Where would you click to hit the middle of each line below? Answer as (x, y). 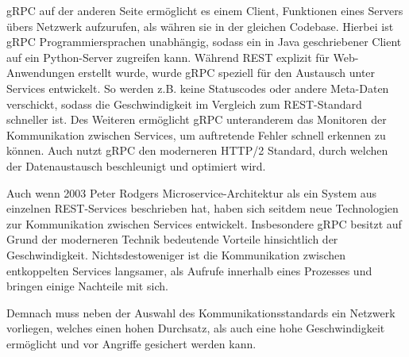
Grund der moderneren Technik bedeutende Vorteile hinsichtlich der (172, 239)
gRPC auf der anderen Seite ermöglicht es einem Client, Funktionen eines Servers (205, 10)
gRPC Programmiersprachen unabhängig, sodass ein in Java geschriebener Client (204, 42)
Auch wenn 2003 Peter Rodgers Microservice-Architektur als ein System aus (192, 192)
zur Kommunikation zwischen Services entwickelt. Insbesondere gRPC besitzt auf (204, 223)
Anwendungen (41, 73)
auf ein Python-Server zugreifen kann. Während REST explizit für (168, 57)
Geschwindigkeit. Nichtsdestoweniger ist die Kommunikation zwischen (176, 254)
